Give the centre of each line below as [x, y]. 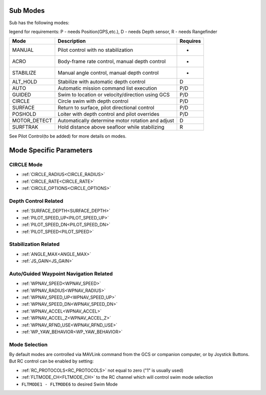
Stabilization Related [34, 244]
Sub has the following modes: [39, 23]
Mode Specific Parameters [51, 150]
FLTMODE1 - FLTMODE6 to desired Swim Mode [69, 384]
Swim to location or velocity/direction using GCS [114, 95]
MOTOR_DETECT [32, 121]
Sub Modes [27, 11]
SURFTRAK [25, 127]
